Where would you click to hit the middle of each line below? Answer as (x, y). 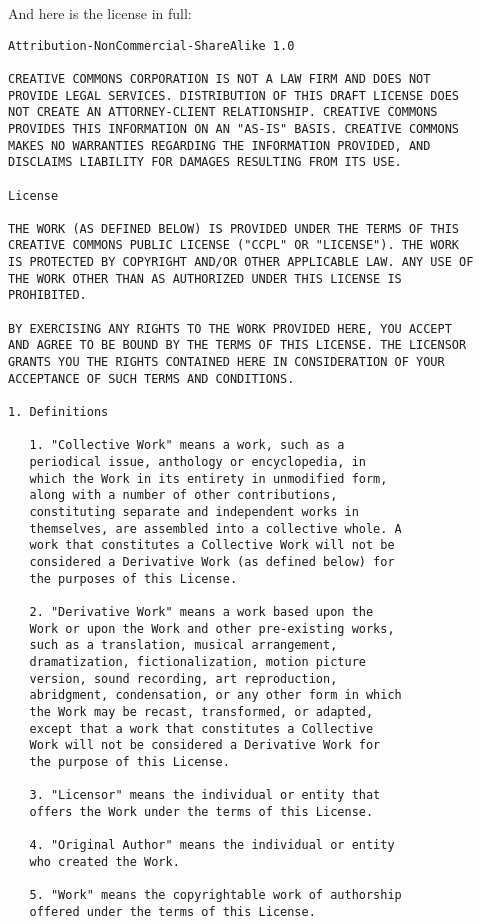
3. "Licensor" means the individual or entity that (205, 795)
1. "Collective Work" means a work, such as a (187, 445)
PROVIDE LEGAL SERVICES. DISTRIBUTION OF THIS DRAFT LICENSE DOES (234, 95)
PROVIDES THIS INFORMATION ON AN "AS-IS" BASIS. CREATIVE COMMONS (234, 128)
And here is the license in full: (100, 13)
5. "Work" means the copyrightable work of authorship (215, 895)
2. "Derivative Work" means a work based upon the (201, 611)
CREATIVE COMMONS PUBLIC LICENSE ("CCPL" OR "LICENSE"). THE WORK (234, 245)
